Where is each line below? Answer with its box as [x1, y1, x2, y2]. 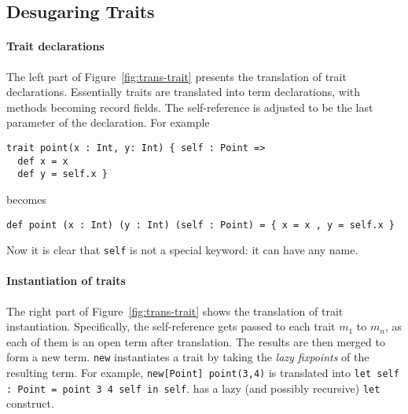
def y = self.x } [17, 168, 108, 180]
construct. [6, 395, 54, 412]
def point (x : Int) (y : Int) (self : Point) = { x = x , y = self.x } [6, 219, 395, 231]
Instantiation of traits [6, 272, 126, 289]
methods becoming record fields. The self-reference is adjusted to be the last [6, 98, 373, 115]
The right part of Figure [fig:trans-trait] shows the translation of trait [6, 302, 344, 319]
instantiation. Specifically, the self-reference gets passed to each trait [6, 318, 336, 335]
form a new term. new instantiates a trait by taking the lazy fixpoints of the [6, 349, 369, 365]
